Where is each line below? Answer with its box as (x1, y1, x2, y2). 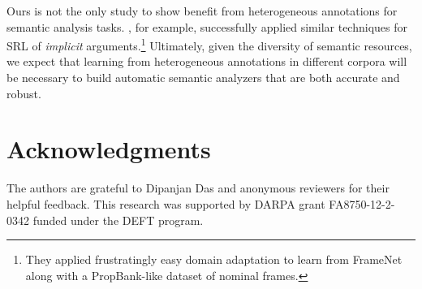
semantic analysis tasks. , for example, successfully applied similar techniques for (6, 18, 407, 35)
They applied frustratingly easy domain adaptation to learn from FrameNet (25, 251, 403, 268)
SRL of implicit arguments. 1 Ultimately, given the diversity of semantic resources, (6, 35, 412, 54)
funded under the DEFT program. (32, 211, 204, 228)
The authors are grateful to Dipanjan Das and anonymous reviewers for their (6, 179, 390, 196)
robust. (6, 84, 41, 101)
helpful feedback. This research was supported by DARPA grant (6, 195, 325, 212)
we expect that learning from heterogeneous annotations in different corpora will (6, 53, 407, 70)
